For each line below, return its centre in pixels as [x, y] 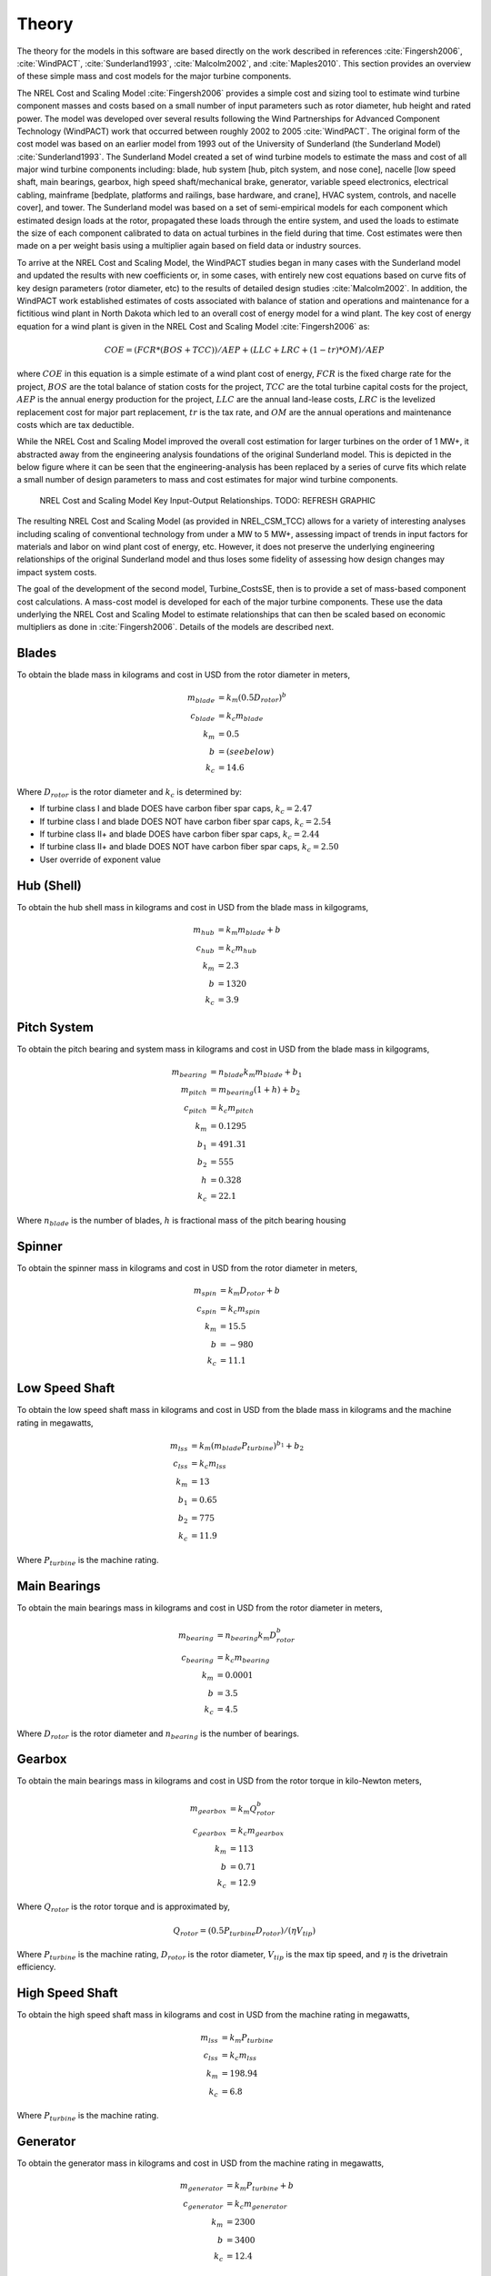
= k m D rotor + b [250, 1291]
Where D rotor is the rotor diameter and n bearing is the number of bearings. [158, 1734]
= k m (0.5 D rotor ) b [252, 698]
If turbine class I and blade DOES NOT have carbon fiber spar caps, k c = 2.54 [185, 822]
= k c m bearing [243, 1659]
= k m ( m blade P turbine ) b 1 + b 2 [248, 1446]
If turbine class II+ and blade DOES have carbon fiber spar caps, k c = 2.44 [180, 835]
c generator [203, 2205]
